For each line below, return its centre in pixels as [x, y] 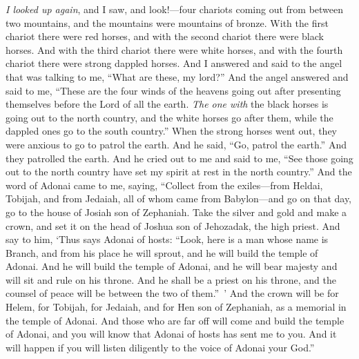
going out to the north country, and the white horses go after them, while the [169, 117]
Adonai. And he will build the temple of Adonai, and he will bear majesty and [172, 266]
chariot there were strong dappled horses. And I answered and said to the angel [174, 63]
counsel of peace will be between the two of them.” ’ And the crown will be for [172, 293]
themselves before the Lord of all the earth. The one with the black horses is [167, 104]
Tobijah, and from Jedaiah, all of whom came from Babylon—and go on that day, [179, 198]
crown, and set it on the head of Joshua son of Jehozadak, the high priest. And [173, 225]
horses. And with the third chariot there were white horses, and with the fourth [174, 49]
